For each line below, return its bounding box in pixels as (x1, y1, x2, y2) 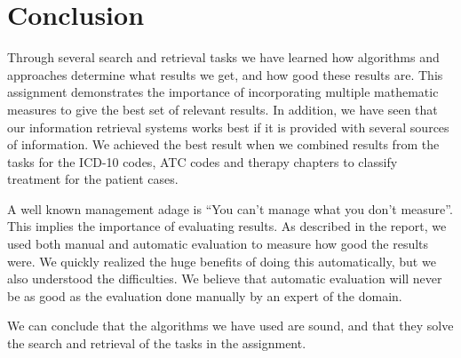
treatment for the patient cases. (7, 170, 179, 188)
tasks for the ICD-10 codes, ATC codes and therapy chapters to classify (7, 152, 398, 171)
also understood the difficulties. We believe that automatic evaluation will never (7, 269, 442, 288)
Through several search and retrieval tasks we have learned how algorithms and (7, 48, 440, 67)
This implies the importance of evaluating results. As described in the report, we (7, 217, 447, 235)
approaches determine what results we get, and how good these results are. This (7, 65, 443, 84)
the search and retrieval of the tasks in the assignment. (7, 334, 306, 353)
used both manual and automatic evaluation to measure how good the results (7, 235, 429, 253)
